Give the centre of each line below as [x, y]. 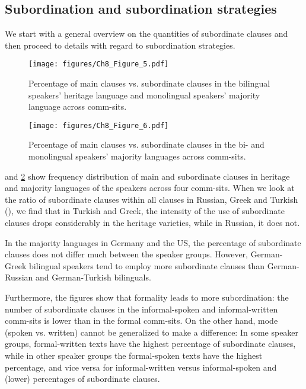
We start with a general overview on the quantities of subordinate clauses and [146, 34]
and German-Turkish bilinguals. [93, 277]
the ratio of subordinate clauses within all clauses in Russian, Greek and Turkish [152, 199]
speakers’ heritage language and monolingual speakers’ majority [144, 95]
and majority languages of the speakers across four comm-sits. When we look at [150, 188]
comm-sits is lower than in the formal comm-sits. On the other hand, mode [141, 321]
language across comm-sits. [78, 106]
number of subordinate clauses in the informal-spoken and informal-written [141, 309]
